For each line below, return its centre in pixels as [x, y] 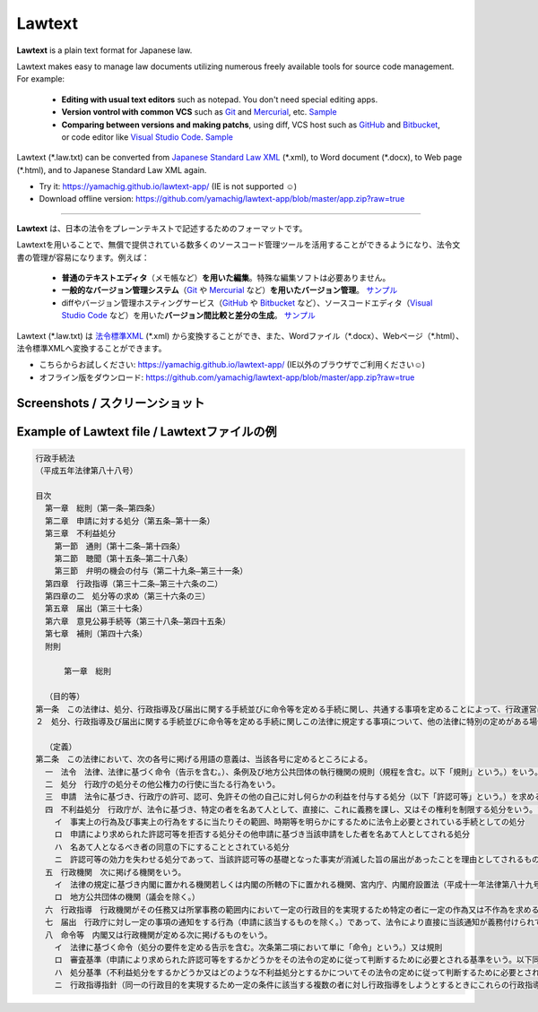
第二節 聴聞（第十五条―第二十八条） [123, 558]
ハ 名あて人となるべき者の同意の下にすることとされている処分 [172, 847]
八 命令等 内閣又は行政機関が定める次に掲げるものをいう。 [159, 935]
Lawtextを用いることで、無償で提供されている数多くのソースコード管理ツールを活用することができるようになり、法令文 [239, 245]
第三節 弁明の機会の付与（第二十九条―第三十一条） [151, 571]
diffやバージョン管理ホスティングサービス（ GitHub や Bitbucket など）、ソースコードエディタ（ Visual [247, 303]
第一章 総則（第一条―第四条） [103, 508]
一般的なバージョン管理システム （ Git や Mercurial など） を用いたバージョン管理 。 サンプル [230, 290]
